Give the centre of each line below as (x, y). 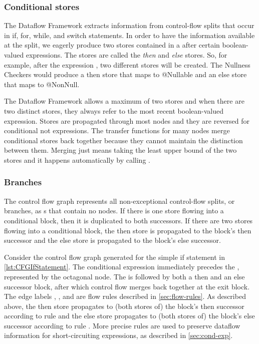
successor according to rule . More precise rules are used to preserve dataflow (122, 325)
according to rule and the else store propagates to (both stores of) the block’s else (129, 316)
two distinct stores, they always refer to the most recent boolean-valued (114, 110)
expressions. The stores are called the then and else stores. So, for (126, 55)
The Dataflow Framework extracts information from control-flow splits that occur (129, 25)
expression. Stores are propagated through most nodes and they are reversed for (127, 120)
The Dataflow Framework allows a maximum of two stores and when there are (124, 101)
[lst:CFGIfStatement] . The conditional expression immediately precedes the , (122, 267)
